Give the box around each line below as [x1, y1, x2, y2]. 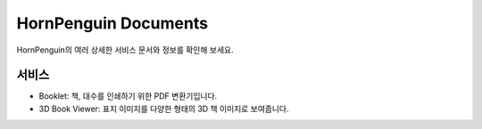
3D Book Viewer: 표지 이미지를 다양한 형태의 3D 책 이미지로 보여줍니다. [38, 103, 289, 114]
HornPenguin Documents [16, 13, 209, 33]
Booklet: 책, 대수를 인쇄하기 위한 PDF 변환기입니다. [38, 91, 218, 101]
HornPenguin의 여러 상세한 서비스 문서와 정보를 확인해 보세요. [16, 44, 234, 55]
